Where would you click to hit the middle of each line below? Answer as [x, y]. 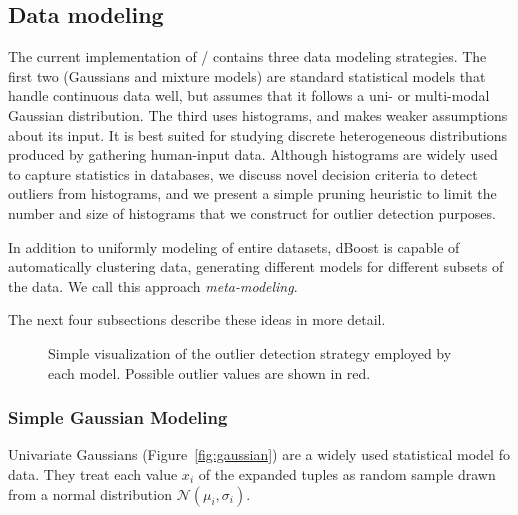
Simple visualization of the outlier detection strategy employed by [250, 352]
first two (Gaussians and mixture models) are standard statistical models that [247, 75]
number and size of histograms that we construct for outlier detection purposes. [252, 212]
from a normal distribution [90, 493]
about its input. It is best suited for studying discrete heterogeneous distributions [258, 134]
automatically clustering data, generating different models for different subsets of [256, 266]
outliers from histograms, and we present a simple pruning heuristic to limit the [252, 193]
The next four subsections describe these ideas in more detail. [197, 319]
